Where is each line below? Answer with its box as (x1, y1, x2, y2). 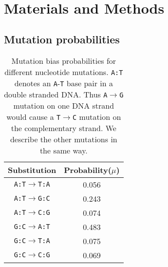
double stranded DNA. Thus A (4, 88, 108, 100)
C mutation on (73, 111, 121, 122)
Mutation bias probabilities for (11, 55, 116, 66)
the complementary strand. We (11, 122, 116, 133)
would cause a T (6, 111, 61, 122)
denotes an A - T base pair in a (14, 77, 113, 89)
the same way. (39, 144, 88, 156)
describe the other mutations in (10, 133, 117, 145)
